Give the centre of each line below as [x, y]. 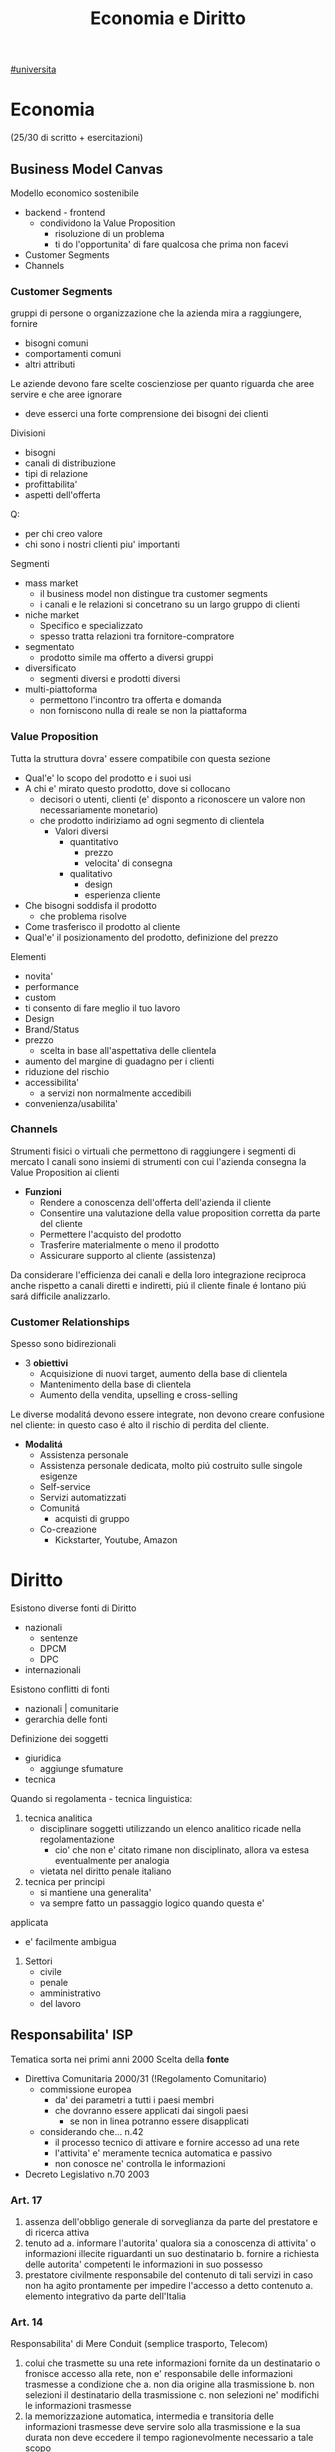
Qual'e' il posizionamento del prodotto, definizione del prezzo [151, 937]
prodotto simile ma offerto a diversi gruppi [126, 658]
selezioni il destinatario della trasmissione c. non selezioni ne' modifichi [172, 2395]
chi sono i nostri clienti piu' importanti [102, 544]
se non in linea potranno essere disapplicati [159, 2121]
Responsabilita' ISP [72, 2035]
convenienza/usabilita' [71, 1103]
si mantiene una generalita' [95, 1893]
